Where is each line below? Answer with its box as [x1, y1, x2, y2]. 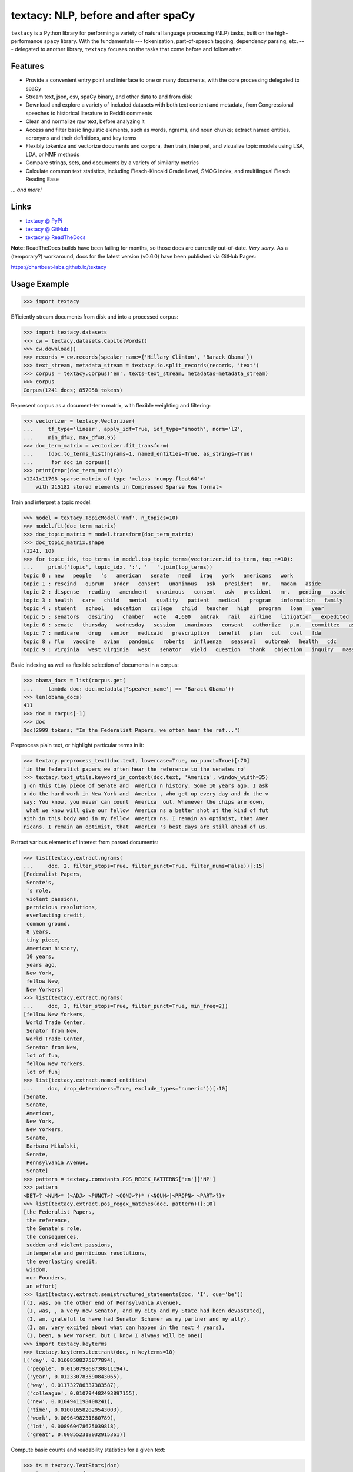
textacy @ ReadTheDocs [25, 234, 86, 241]
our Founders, [26, 1275, 67, 1281]
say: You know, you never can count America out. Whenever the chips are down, [23, 798, 266, 805]
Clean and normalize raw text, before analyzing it [25, 118, 145, 125]
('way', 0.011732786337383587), [26, 1381, 120, 1388]
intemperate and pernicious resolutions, [26, 1250, 148, 1256]
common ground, [26, 920, 71, 927]
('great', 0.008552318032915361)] [26, 1431, 126, 1438]
